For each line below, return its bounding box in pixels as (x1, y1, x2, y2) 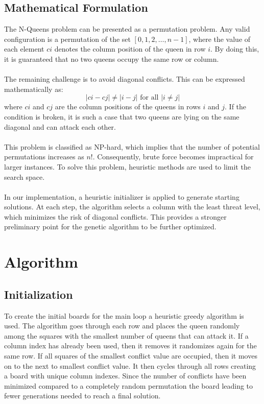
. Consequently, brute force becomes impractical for (92, 151, 254, 162)
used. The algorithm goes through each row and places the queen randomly (4, 320, 240, 331)
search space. (4, 171, 45, 182)
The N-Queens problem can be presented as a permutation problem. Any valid (4, 23, 250, 34)
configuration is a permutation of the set (4, 33, 131, 44)
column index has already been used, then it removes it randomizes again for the (4, 340, 257, 351)
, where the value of (188, 33, 251, 44)
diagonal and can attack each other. (4, 121, 116, 132)
